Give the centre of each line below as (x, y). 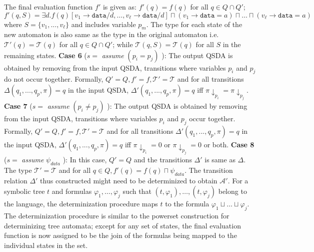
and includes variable (103, 24)
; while (123, 44)
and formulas (72, 191)
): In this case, (85, 160)
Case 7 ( (18, 106)
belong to (232, 191)
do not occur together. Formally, (54, 79)
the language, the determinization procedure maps (81, 204)
